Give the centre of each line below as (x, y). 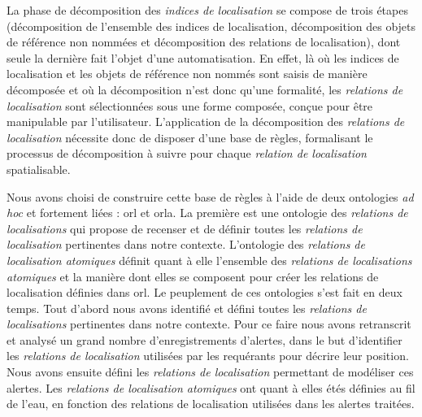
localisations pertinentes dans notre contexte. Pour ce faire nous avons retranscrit (209, 324)
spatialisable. (39, 169)
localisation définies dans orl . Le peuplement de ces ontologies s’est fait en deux (204, 292)
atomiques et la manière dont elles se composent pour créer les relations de (193, 276)
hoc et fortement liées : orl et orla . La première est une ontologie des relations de (207, 213)
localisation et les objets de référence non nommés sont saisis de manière (187, 74)
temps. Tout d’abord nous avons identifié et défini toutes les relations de (187, 308)
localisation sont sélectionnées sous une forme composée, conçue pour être (190, 105)
